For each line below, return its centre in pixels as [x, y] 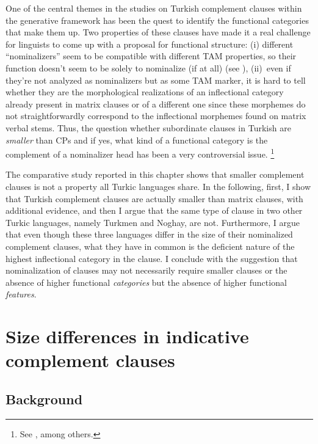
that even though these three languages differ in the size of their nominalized [149, 234]
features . [21, 294]
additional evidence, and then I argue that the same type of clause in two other [154, 210]
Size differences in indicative [127, 336]
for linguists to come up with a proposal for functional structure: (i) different [150, 44]
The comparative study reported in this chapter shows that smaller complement [155, 174]
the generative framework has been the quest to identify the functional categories [157, 20]
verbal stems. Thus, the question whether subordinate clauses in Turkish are [148, 127]
